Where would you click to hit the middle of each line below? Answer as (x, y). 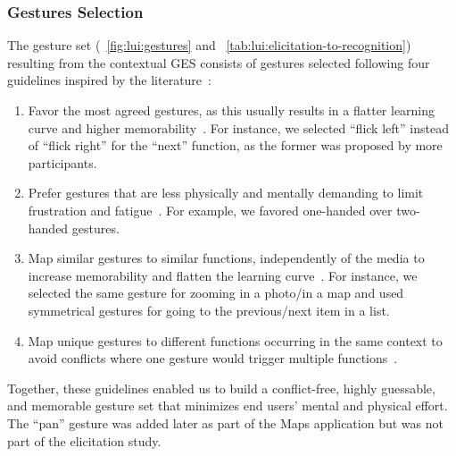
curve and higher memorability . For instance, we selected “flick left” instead (238, 127)
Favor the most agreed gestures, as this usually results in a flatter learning (232, 110)
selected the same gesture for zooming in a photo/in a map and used (216, 293)
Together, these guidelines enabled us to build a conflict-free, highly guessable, (221, 388)
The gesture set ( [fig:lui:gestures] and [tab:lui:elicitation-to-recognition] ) (209, 45)
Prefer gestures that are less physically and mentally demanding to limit (226, 193)
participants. (62, 162)
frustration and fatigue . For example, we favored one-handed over (210, 210)
